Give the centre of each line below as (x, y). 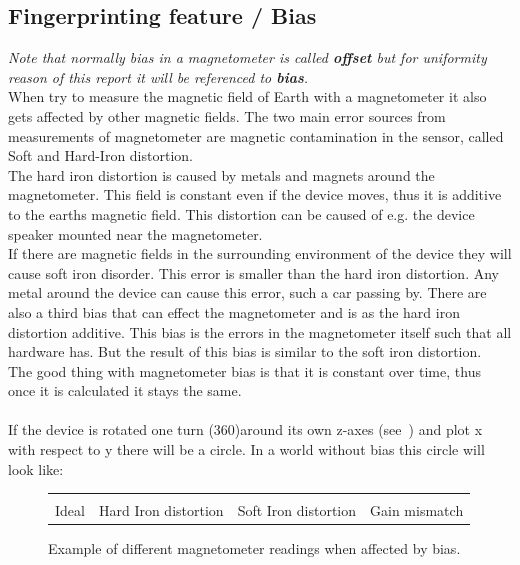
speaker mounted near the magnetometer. (135, 233)
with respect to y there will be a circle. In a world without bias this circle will (246, 449)
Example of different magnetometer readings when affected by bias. (254, 548)
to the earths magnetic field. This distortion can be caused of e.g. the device (241, 213)
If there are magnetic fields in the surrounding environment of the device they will (260, 253)
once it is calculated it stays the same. (125, 390)
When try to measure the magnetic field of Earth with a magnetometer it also (247, 96)
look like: (36, 468)
